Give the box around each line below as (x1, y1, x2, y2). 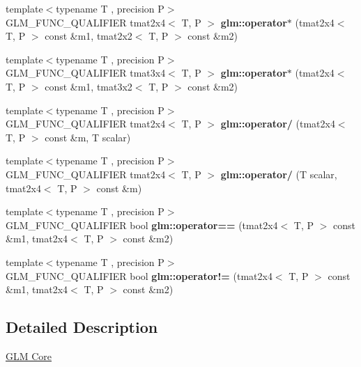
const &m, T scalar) (45, 130, 131, 144)
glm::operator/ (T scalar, (220, 166, 337, 181)
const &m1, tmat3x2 (45, 79, 132, 93)
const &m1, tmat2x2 (45, 29, 132, 43)
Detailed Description (6, 316, 158, 338)
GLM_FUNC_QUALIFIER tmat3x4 (6, 65, 166, 80)
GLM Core (6, 348, 52, 363)
